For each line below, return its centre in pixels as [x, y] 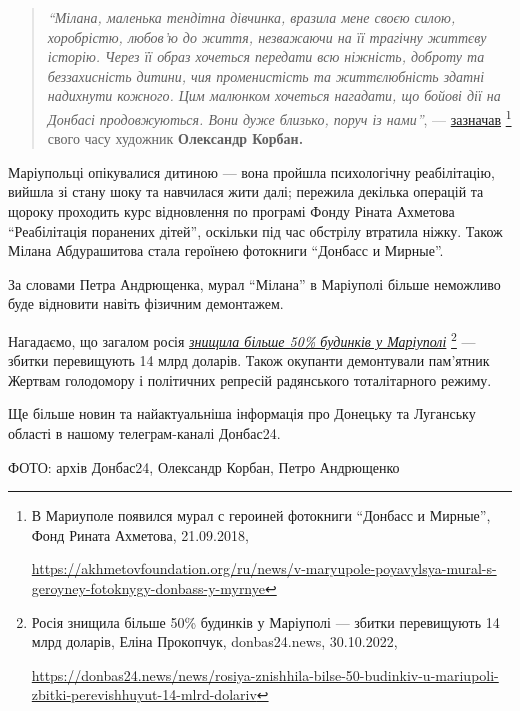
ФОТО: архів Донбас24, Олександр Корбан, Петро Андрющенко [204, 466]
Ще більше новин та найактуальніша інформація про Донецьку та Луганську [242, 413]
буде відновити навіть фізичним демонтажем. [146, 303]
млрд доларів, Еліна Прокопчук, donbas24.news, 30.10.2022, [214, 641]
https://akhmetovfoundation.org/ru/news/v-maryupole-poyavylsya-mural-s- [264, 568]
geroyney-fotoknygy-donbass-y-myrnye [148, 587]
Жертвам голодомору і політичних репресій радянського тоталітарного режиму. [250, 379]
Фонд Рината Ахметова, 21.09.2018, [140, 534]
